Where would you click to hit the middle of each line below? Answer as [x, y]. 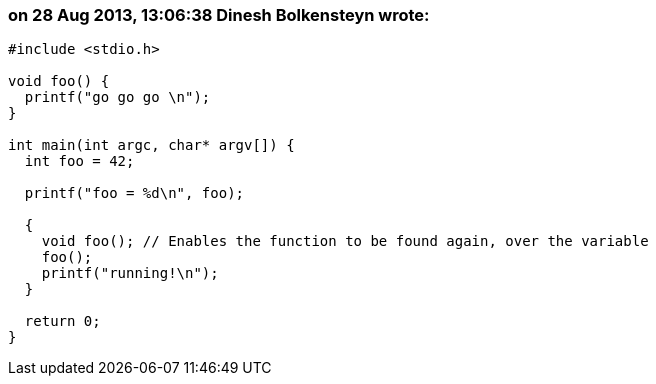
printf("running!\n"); [130, 273]
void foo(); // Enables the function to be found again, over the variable [345, 241]
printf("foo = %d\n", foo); [134, 193]
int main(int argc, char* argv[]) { [151, 145]
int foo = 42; [79, 161]
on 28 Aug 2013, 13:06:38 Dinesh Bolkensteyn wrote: [219, 15]
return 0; [62, 321]
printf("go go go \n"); [117, 97]
